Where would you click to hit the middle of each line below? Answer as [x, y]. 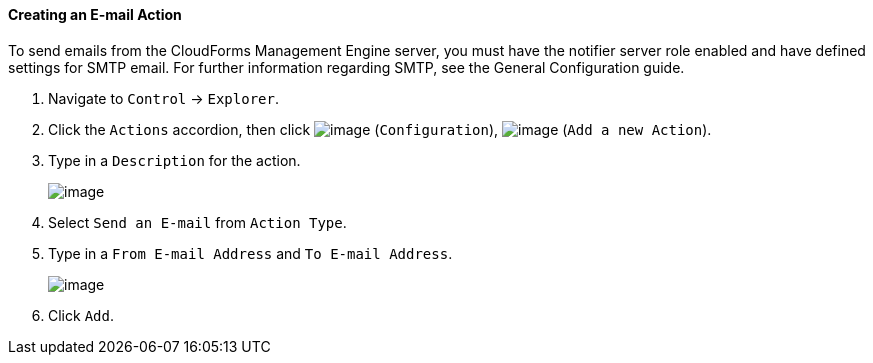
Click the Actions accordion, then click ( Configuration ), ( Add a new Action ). [380, 129]
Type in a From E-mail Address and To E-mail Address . [250, 253]
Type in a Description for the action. [174, 160]
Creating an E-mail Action [95, 14]
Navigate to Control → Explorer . [163, 98]
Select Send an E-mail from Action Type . [197, 222]
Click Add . [81, 315]
